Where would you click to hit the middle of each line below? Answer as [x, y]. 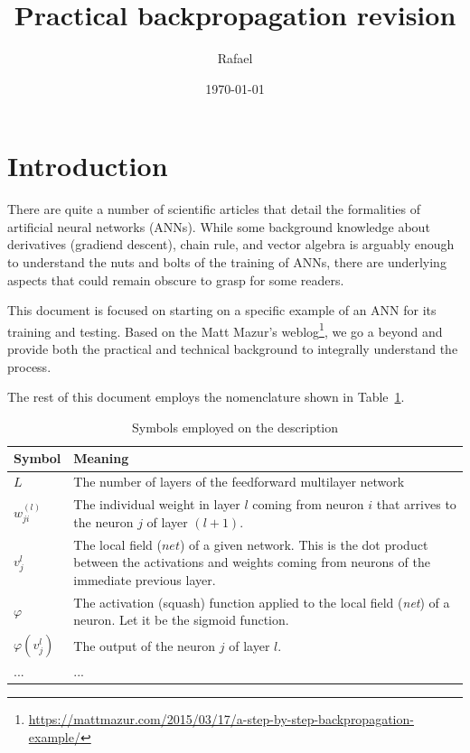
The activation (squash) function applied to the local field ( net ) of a [262, 602]
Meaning [101, 458]
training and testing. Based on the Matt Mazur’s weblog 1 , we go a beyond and [225, 330]
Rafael [235, 58]
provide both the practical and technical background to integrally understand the [233, 349]
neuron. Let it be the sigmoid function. [181, 620]
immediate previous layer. [145, 579]
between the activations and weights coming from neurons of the [252, 562]
